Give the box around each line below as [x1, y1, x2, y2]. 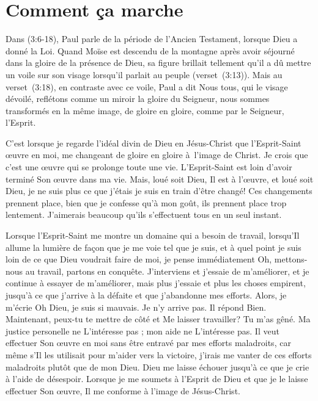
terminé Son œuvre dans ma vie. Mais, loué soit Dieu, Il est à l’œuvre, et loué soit [6, 172, 314, 185]
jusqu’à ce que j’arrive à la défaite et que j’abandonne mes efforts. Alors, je [6, 289, 287, 301]
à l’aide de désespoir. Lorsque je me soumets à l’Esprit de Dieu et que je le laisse [6, 372, 308, 385]
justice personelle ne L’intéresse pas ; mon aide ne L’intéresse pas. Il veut [6, 324, 279, 337]
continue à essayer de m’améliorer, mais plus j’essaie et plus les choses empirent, [6, 276, 306, 289]
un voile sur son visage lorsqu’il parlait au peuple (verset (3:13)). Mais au [6, 68, 283, 81]
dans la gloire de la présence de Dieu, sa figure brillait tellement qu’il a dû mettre [6, 56, 311, 69]
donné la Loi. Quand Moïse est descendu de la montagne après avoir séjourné [6, 44, 295, 57]
